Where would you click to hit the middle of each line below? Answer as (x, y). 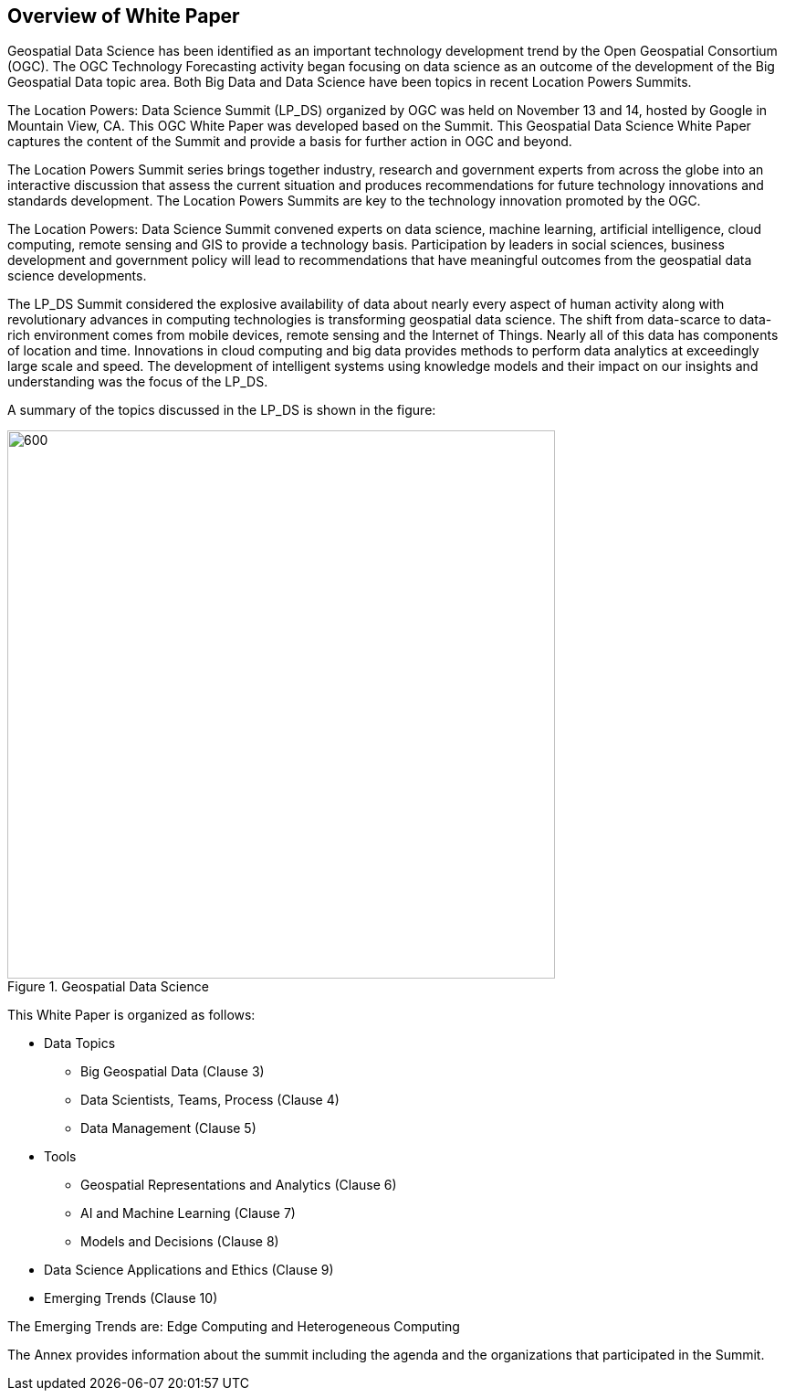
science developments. (77, 276)
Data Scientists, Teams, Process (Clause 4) (210, 1100)
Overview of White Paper (124, 16)
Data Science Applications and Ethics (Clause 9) (189, 1270)
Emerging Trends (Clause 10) (131, 1298)
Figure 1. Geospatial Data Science (108, 987)
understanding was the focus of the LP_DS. (138, 382)
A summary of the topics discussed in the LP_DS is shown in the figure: (222, 410)
